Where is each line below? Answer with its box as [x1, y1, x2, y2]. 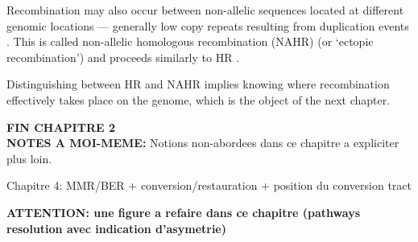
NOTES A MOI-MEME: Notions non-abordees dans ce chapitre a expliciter [6, 134, 399, 151]
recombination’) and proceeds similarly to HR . [6, 48, 240, 65]
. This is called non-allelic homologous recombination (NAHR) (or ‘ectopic [6, 33, 374, 50]
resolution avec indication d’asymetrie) [6, 219, 226, 236]
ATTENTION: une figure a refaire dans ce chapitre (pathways [6, 203, 361, 220]
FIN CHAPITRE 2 [6, 118, 115, 135]
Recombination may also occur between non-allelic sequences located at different [6, 2, 404, 18]
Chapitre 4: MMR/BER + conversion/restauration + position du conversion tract [6, 177, 412, 194]
